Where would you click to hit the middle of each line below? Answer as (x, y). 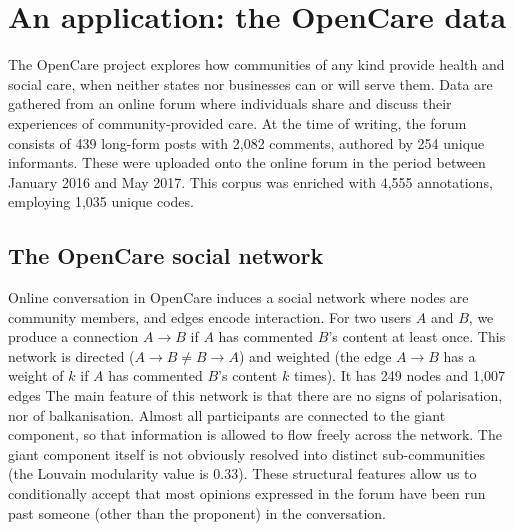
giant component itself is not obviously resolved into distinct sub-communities (246, 453)
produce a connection (73, 336)
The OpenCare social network (166, 255)
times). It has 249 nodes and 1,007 (399, 375)
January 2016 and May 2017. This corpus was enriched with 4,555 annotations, (250, 181)
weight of (36, 375)
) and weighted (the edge (315, 355)
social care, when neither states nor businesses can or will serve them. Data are (250, 83)
